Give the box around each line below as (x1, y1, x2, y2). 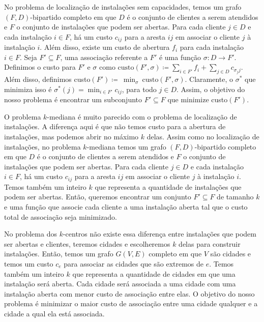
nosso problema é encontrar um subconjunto (4, 94, 142, 105)
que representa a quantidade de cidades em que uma (72, 268, 236, 279)
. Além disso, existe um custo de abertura (40, 42, 170, 52)
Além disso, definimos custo (4, 74, 91, 84)
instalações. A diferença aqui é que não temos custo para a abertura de (4, 121, 226, 132)
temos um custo (4, 258, 53, 269)
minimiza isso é (4, 83, 52, 94)
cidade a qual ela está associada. (4, 308, 105, 318)
